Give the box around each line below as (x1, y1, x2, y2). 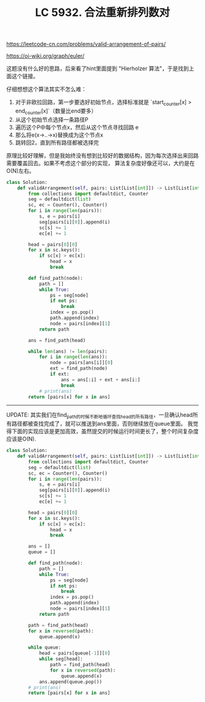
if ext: (49, 371, 70, 378)
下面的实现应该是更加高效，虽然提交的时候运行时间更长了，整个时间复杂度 (11, 428, 199, 435)
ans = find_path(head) (28, 337, 86, 343)
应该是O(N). (6, 435, 37, 443)
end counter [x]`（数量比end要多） (15, 107, 97, 116)
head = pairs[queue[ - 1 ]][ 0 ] (38, 650, 111, 657)
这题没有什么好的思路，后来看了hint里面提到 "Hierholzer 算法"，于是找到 (6, 65, 189, 72)
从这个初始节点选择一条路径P (15, 115, 88, 123)
